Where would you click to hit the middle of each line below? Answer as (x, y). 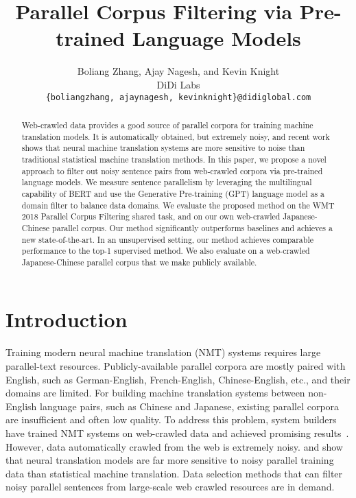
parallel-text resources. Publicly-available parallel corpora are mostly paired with (176, 366)
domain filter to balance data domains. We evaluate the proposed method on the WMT (178, 205)
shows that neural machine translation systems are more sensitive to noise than (163, 148)
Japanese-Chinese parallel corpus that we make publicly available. (139, 262)
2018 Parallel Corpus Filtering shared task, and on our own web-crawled (151, 216)
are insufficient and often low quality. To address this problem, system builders (171, 419)
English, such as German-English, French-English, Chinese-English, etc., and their (178, 379)
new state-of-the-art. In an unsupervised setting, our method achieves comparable (168, 239)
